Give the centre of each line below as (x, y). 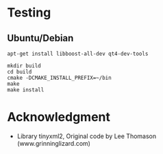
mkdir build (24, 66)
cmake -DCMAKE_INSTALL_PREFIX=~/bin (59, 78)
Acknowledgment (59, 117)
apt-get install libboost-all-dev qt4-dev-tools (78, 54)
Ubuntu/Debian (40, 38)
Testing (29, 13)
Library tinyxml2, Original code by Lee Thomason (86, 136)
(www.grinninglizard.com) (54, 143)
